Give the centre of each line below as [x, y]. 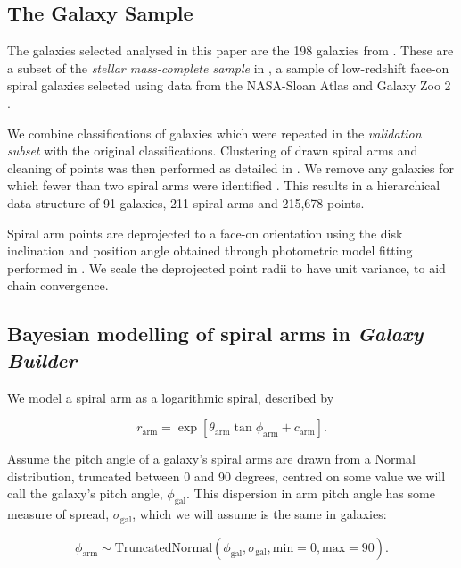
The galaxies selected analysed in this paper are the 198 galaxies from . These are [230, 50]
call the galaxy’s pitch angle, [85, 493]
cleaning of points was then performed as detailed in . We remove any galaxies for [230, 167]
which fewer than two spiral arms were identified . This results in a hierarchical [224, 185]
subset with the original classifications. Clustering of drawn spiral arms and [213, 150]
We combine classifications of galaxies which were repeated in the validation [214, 133]
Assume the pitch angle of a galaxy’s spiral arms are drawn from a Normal [211, 459]
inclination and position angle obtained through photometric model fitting [210, 251]
